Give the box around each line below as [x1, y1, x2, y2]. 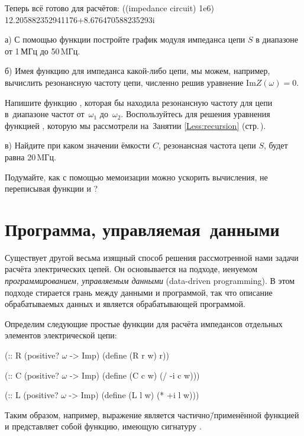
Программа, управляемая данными [5, 217, 280, 241]
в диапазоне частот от [5, 108, 85, 120]
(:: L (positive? [5, 389, 59, 401]
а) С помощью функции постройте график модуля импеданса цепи [5, 33, 245, 46]
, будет [263, 139, 288, 151]
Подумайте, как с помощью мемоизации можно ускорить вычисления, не [5, 170, 268, 183]
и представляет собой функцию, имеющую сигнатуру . [5, 420, 202, 432]
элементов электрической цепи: [5, 329, 117, 341]
